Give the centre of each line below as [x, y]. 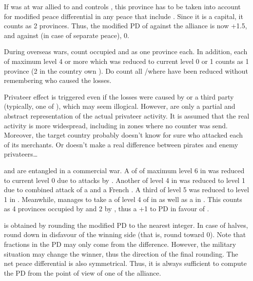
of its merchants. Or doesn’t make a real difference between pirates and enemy [121, 144]
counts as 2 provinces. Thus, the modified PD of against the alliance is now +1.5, [126, 26]
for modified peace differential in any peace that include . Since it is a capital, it [124, 16]
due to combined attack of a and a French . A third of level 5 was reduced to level [126, 190]
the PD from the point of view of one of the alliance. [83, 272]
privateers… [21, 154]
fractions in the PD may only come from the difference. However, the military [120, 244]
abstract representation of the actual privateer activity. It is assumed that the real [127, 115]
